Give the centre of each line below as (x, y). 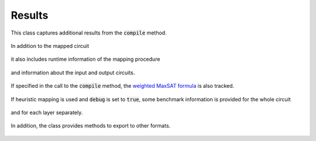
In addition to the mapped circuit (50, 46)
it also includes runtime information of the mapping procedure (85, 59)
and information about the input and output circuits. (73, 73)
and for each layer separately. (47, 112)
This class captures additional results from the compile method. (89, 33)
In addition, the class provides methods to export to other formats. (91, 126)
